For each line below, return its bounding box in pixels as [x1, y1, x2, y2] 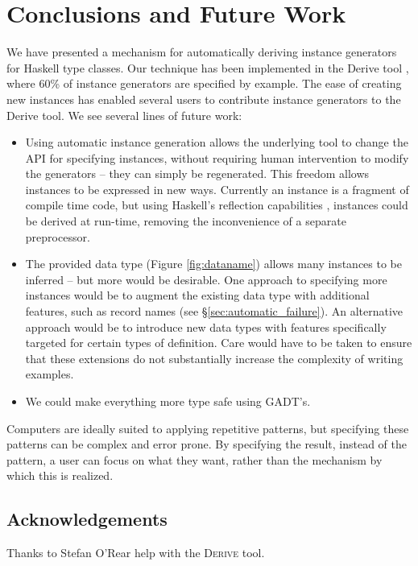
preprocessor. [25, 228, 90, 245]
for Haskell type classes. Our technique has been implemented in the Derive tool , [6, 59, 409, 76]
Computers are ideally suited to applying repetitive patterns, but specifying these [6, 419, 409, 436]
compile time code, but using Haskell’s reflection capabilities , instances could [25, 196, 408, 213]
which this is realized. [6, 467, 114, 484]
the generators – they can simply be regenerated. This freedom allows [25, 165, 370, 182]
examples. [25, 366, 74, 382]
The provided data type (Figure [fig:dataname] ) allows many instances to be [25, 255, 402, 272]
